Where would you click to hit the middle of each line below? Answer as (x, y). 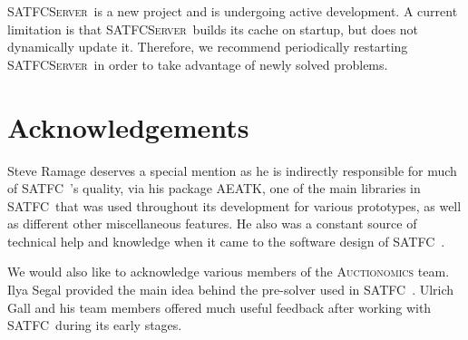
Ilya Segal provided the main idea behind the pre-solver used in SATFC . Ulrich (231, 290)
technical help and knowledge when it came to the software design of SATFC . (226, 241)
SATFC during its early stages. (95, 325)
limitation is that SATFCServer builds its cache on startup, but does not (213, 29)
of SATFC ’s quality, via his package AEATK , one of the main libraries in (214, 188)
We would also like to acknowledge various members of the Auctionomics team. (229, 272)
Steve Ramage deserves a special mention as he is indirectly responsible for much (232, 170)
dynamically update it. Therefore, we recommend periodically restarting (208, 47)
